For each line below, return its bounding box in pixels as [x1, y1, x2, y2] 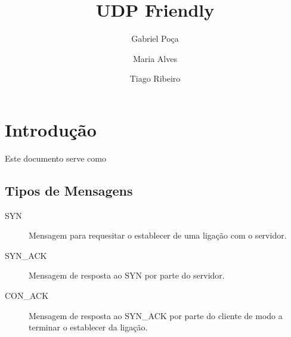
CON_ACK [5, 289, 49, 302]
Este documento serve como [5, 152, 106, 164]
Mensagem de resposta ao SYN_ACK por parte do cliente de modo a [29, 309, 283, 321]
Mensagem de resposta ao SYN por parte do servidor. [29, 269, 225, 282]
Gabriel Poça [131, 32, 179, 45]
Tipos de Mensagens [5, 181, 133, 199]
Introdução [5, 117, 97, 141]
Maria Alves [132, 52, 177, 64]
